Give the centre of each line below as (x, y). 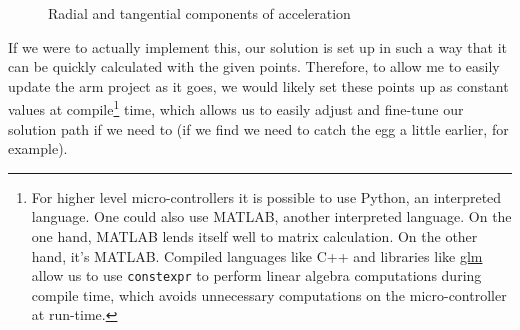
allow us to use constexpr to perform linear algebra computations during (256, 275)
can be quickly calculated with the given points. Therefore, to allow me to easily (254, 66)
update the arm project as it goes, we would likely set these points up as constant (258, 85)
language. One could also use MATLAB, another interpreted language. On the (271, 216)
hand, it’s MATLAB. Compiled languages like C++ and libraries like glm (257, 255)
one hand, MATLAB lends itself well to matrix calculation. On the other (254, 236)
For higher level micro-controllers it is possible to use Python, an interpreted (266, 196)
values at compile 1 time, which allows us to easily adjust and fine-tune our (236, 108)
